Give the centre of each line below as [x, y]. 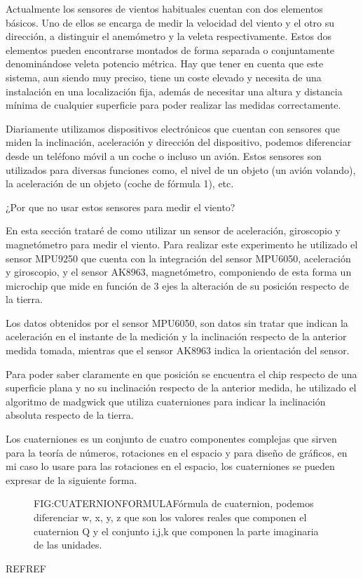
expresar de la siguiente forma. [71, 479]
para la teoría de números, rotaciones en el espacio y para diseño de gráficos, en [177, 452]
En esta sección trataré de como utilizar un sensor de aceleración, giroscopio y [173, 230]
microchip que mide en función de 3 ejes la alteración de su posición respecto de [177, 285]
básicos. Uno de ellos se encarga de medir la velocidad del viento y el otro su [170, 22]
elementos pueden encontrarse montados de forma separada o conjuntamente [170, 49]
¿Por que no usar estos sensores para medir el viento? [121, 207]
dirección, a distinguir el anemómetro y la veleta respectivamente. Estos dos [169, 36]
